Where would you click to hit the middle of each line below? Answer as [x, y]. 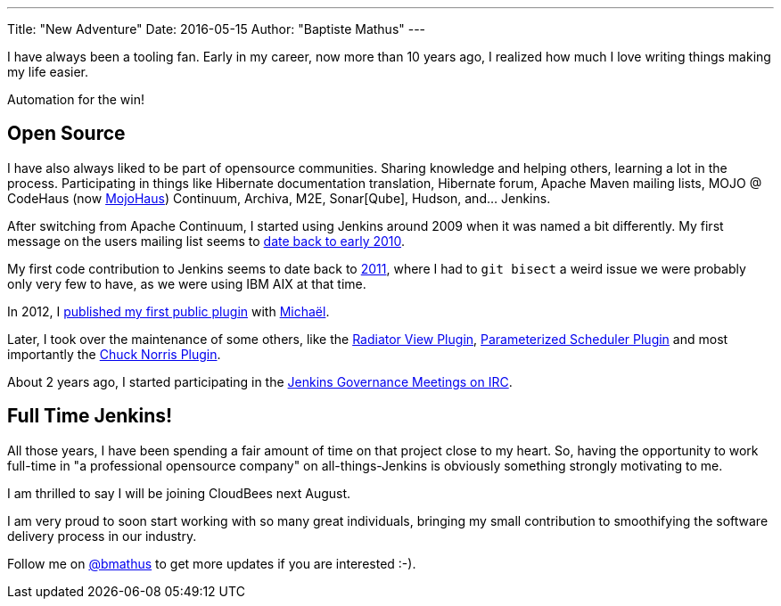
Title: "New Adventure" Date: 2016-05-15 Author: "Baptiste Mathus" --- [217, 29]
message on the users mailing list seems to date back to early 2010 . [206, 241]
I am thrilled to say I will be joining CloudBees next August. [179, 493]
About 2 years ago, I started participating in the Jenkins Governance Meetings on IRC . [260, 381]
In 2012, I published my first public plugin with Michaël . [169, 311]
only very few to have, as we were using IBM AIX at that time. [187, 283]
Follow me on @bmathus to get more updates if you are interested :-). [212, 563]
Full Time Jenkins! [90, 416]
